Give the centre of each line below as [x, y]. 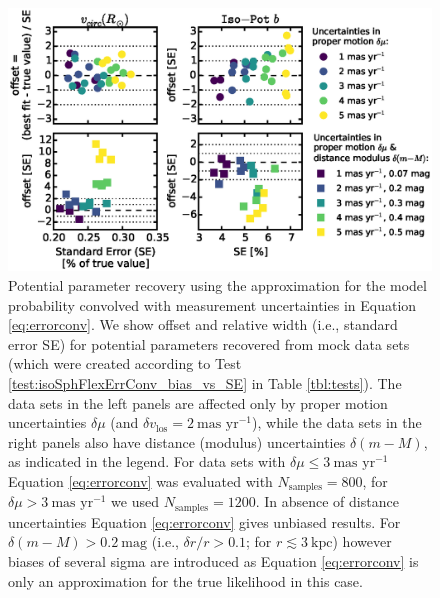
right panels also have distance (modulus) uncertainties [177, 441]
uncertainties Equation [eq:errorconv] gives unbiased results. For [204, 521]
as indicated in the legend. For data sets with [147, 461]
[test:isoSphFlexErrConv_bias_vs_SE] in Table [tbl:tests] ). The [205, 382]
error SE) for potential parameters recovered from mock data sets [209, 343]
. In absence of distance [327, 501]
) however [362, 541]
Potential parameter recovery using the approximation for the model [217, 284]
